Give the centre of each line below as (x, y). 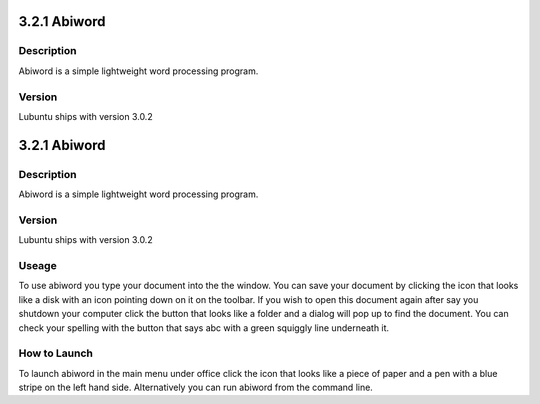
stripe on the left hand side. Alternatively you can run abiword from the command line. (196, 387)
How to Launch (56, 353)
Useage (37, 265)
